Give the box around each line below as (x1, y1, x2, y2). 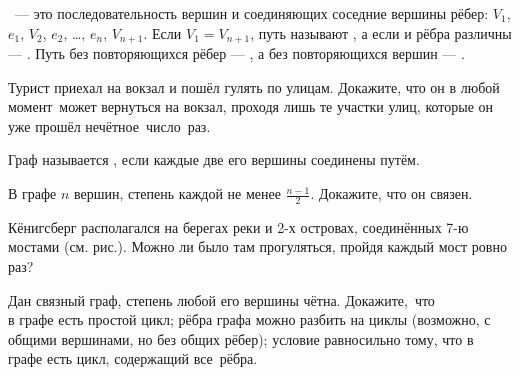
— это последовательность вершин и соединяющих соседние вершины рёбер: (14, 3, 489, 23)
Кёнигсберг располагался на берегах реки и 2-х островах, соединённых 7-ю (8, 216, 469, 237)
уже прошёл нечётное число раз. (8, 115, 211, 136)
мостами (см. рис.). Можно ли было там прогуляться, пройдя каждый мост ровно (8, 236, 507, 257)
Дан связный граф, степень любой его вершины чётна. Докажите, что (8, 289, 435, 310)
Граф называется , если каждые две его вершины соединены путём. (8, 149, 420, 170)
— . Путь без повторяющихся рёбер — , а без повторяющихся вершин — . (8, 43, 465, 64)
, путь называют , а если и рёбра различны (250, 22, 512, 43)
